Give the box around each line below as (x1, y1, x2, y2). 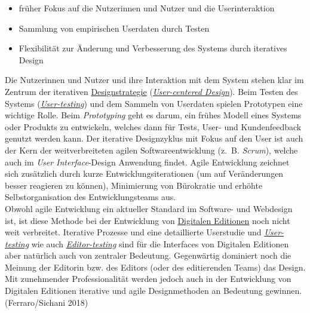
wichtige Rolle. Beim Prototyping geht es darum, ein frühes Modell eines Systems (5, 109, 302, 121)
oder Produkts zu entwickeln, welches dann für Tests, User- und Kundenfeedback (5, 120, 302, 133)
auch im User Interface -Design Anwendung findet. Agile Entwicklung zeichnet (5, 155, 290, 168)
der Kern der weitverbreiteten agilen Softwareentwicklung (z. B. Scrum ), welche (5, 143, 298, 156)
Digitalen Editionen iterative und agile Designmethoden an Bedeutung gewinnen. (5, 284, 302, 297)
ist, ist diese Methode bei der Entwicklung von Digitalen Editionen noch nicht (5, 214, 290, 226)
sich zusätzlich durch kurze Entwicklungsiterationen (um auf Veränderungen (5, 167, 284, 180)
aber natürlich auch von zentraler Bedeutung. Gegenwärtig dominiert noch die (5, 249, 291, 262)
